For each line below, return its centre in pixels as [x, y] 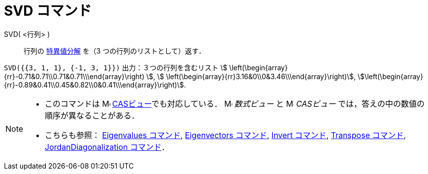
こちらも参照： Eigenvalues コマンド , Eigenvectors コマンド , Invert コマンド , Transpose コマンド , [226, 135]
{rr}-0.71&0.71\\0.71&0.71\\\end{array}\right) [74, 76]
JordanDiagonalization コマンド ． [107, 147]
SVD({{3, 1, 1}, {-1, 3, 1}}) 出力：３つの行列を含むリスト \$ [116, 67]
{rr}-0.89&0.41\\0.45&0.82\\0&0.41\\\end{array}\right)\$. [95, 85]
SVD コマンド [48, 11]
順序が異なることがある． [92, 115]
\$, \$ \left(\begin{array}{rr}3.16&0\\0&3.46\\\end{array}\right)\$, [251, 76]
